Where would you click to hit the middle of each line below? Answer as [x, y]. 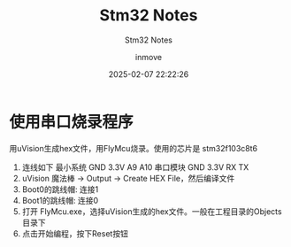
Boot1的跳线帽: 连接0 [60, 200]
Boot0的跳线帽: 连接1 [60, 189]
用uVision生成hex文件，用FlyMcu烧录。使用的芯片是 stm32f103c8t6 [134, 148]
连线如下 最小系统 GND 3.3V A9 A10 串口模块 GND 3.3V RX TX [135, 167]
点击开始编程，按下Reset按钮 [75, 233]
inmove [149, 57]
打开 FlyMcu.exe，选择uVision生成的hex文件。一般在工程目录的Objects [152, 211]
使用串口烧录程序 [72, 122]
